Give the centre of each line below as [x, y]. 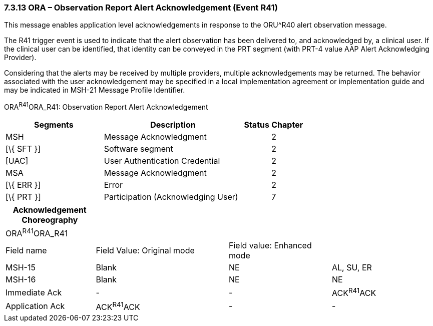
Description [173, 125]
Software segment [138, 149]
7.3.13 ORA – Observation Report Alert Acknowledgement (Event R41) [141, 8]
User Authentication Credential [162, 161]
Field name [26, 251]
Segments [54, 125]
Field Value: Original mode [145, 251]
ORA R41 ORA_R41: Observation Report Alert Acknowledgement [106, 106]
